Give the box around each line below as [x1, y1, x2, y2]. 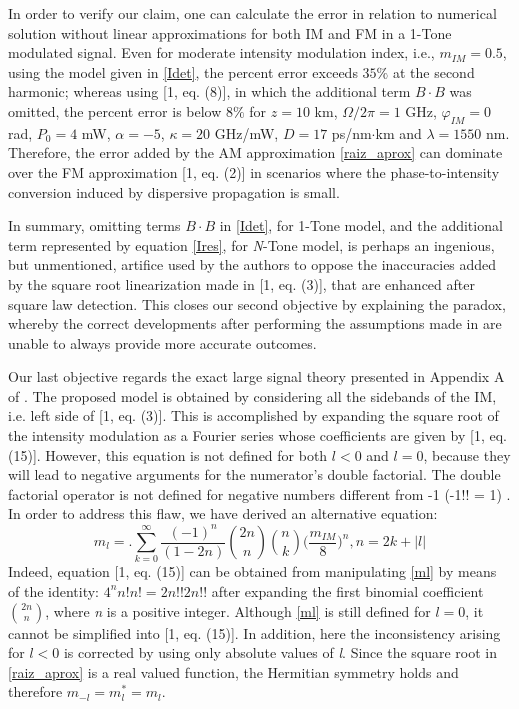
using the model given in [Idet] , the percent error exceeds [8, 61, 358, 82]
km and [375, 122, 422, 143]
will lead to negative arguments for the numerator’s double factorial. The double [8, 464, 501, 485]
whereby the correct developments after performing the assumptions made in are [8, 313, 502, 334]
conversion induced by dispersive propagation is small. [8, 181, 340, 202]
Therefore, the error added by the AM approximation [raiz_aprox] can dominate [8, 142, 503, 163]
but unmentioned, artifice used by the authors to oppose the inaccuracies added [8, 254, 497, 275]
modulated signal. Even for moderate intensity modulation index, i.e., [8, 42, 435, 63]
